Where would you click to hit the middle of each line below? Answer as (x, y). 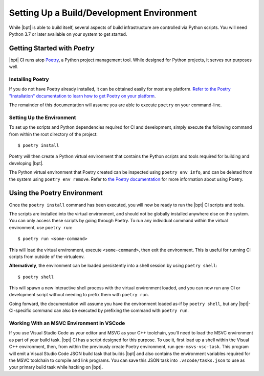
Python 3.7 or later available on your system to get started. (68, 34)
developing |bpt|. (26, 163)
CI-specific (20, 310)
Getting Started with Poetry (52, 48)
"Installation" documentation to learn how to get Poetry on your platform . (82, 96)
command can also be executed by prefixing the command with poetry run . (111, 310)
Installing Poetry (29, 79)
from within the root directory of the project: (53, 134)
